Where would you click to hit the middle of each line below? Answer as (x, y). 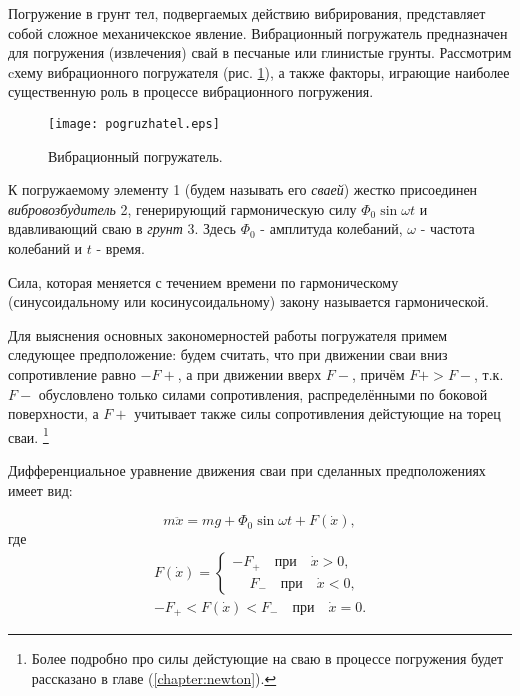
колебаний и (45, 248)
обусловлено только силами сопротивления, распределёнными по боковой (263, 393)
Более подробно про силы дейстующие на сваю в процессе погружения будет (267, 658)
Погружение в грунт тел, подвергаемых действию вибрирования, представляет (247, 13)
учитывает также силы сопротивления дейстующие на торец (317, 413)
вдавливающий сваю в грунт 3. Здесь (122, 228)
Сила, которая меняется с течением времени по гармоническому (203, 281)
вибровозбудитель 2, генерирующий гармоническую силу (182, 208)
